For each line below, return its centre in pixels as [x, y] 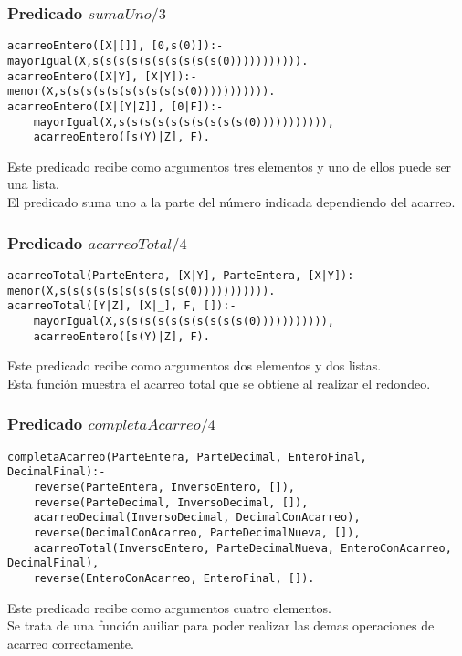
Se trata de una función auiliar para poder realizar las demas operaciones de [221, 625]
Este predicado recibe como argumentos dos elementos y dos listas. [194, 365]
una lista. [33, 184]
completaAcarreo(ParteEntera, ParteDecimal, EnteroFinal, [187, 457]
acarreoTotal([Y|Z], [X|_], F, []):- [122, 306]
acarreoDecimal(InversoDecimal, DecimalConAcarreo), [197, 518]
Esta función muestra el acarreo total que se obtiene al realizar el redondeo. [219, 383]
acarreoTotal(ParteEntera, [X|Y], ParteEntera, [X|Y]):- [184, 275]
